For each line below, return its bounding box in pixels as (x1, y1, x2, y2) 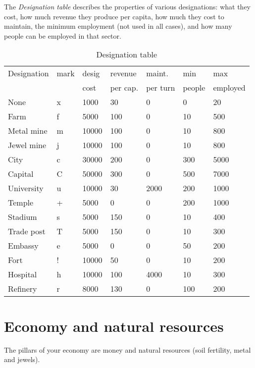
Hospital (8, 268, 37, 280)
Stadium (8, 211, 37, 223)
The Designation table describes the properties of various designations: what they (4, 1, 251, 11)
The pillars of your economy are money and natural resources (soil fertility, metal (4, 344, 251, 355)
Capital (8, 168, 34, 180)
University (8, 182, 44, 194)
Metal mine (8, 125, 48, 137)
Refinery (8, 283, 37, 295)
